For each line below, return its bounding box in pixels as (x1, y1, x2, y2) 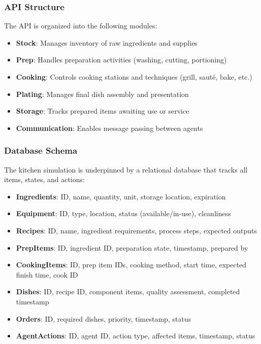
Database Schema (4, 144, 78, 157)
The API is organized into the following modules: (4, 20, 157, 31)
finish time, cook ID (16, 269, 78, 280)
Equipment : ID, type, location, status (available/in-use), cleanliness (16, 208, 231, 219)
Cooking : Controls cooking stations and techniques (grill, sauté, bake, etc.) (16, 72, 252, 82)
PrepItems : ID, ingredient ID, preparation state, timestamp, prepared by (16, 242, 248, 253)
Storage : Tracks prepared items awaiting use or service (16, 106, 189, 116)
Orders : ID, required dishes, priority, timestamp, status (16, 313, 191, 324)
